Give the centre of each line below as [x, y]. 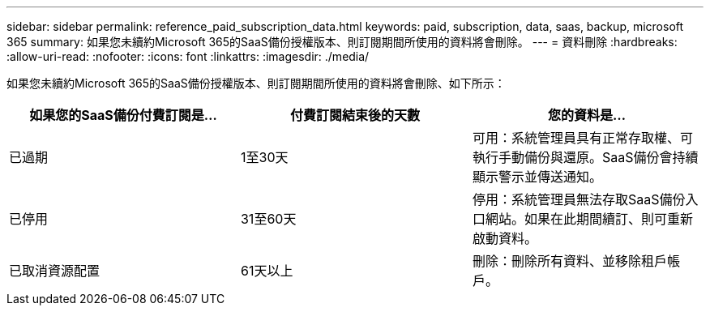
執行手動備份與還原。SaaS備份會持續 [585, 157]
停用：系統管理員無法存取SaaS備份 [579, 199]
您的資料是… [586, 115]
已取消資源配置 [55, 271]
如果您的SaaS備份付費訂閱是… [123, 115]
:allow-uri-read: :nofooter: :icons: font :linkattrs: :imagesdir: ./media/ [188, 56]
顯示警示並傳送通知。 [537, 177]
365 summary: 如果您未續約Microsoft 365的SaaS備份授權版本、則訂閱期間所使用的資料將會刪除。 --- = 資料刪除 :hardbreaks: [342, 42]
